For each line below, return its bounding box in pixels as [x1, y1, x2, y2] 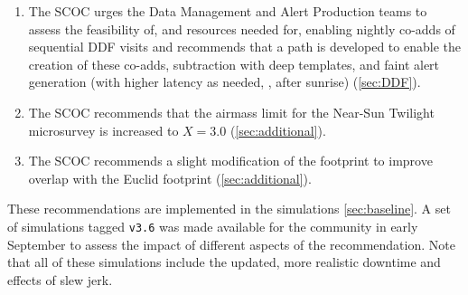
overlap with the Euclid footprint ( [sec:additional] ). [28, 168, 312, 187]
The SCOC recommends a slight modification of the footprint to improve [28, 151, 433, 170]
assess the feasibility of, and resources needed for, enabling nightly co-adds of [28, 19, 455, 38]
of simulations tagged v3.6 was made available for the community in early [7, 216, 418, 235]
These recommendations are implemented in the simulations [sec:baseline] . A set [7, 199, 451, 218]
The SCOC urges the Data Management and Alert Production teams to [28, 2, 427, 20]
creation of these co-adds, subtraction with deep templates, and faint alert [28, 54, 440, 73]
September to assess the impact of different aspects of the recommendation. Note [7, 234, 455, 253]
